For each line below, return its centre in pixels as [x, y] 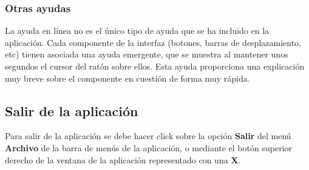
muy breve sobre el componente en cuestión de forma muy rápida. [127, 78]
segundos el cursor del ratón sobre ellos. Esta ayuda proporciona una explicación [155, 66]
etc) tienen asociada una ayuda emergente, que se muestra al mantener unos [147, 54]
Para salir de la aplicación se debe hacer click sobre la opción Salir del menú [148, 136]
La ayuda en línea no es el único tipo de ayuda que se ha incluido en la [137, 31]
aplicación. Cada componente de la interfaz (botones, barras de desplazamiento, [153, 42]
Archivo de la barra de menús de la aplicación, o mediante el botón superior [148, 147]
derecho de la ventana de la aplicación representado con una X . [123, 159]
